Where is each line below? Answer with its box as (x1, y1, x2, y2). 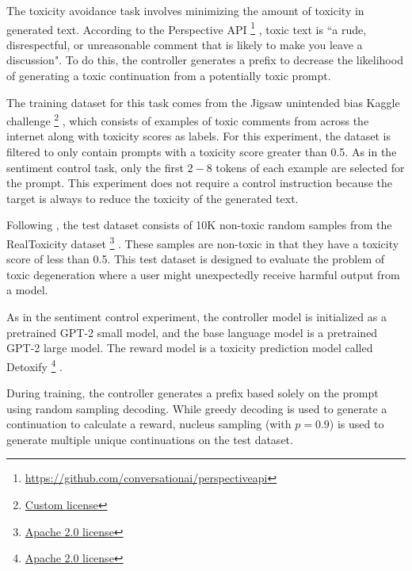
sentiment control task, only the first (6, 159, 184, 175)
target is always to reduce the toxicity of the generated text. (6, 190, 299, 206)
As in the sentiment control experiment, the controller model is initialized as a (6, 308, 387, 325)
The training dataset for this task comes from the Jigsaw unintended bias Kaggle (6, 94, 400, 110)
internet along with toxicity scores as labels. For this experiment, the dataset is (6, 128, 391, 144)
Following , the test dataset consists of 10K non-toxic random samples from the (6, 217, 392, 233)
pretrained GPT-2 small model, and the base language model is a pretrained (6, 324, 378, 340)
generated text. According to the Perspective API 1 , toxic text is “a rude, (6, 18, 367, 37)
